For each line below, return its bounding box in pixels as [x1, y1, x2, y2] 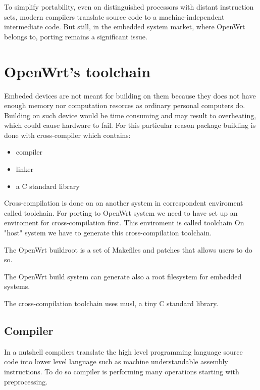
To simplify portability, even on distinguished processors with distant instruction [4, 2, 254, 12]
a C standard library [16, 180, 80, 191]
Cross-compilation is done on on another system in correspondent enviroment [4, 198, 243, 208]
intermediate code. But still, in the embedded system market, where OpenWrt [4, 21, 245, 32]
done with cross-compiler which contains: [4, 129, 131, 140]
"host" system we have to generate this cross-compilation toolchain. [4, 227, 212, 238]
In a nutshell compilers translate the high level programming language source [4, 346, 243, 357]
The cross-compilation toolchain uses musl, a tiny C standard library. [4, 298, 219, 308]
